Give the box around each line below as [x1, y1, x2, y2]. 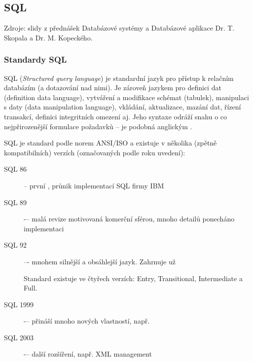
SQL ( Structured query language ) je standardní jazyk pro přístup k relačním [4, 72, 234, 83]
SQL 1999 [4, 299, 34, 309]
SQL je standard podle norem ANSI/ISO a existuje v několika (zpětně [4, 138, 217, 148]
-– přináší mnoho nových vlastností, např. [24, 316, 150, 326]
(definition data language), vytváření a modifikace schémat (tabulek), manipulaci [4, 92, 249, 102]
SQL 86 [4, 164, 27, 174]
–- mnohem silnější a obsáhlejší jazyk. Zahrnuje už [24, 256, 176, 266]
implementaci [24, 223, 64, 233]
